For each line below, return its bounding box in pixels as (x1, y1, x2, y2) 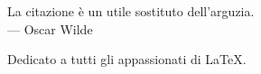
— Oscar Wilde (7, 19, 93, 38)
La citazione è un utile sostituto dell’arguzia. (7, 2, 255, 20)
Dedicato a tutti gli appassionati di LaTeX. (7, 50, 247, 69)
